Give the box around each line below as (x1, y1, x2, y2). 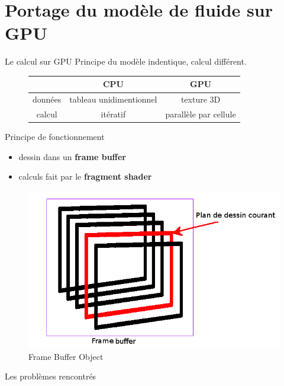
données (33, 93, 62, 106)
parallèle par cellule (165, 108, 236, 120)
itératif (101, 108, 126, 120)
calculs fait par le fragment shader (18, 170, 152, 183)
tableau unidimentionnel (69, 93, 157, 106)
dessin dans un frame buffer (18, 150, 126, 162)
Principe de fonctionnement (5, 130, 105, 143)
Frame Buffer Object (28, 350, 104, 362)
